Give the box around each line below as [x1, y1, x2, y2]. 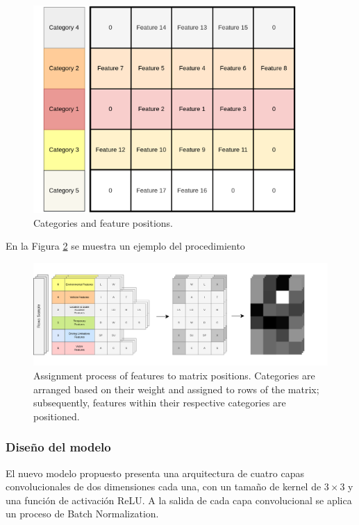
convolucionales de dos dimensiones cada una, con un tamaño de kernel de [6, 479, 322, 494]
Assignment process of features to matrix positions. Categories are [33, 368, 315, 382]
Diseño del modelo [6, 438, 111, 456]
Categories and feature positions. [33, 215, 173, 230]
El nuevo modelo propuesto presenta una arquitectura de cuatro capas [6, 465, 304, 480]
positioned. [33, 408, 80, 423]
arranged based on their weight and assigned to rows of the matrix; [33, 381, 319, 396]
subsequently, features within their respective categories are [33, 395, 286, 410]
